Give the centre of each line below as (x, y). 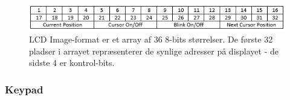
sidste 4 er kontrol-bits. (72, 63)
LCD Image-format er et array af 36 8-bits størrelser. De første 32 (151, 39)
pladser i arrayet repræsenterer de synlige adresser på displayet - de (154, 51)
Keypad (24, 89)
